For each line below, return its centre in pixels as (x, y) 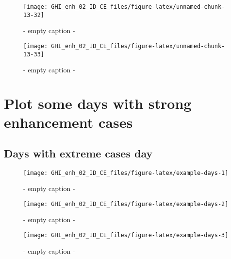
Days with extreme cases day (78, 153)
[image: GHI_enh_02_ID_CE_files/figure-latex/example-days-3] (126, 235)
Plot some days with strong (98, 103)
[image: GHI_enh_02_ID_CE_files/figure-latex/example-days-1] (126, 173)
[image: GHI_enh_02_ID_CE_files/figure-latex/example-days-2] (126, 204)
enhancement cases (68, 122)
